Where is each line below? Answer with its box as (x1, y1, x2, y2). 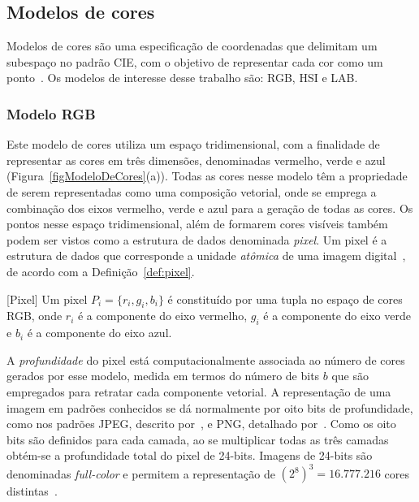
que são (331, 367, 369, 384)
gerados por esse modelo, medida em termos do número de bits (6, 367, 320, 384)
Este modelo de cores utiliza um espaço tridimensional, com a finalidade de (6, 136, 380, 153)
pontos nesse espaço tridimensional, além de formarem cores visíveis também (6, 215, 388, 232)
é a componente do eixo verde (263, 307, 411, 324)
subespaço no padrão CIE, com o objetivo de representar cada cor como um (6, 53, 383, 70)
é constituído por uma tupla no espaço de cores (167, 290, 403, 307)
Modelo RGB (6, 103, 96, 123)
